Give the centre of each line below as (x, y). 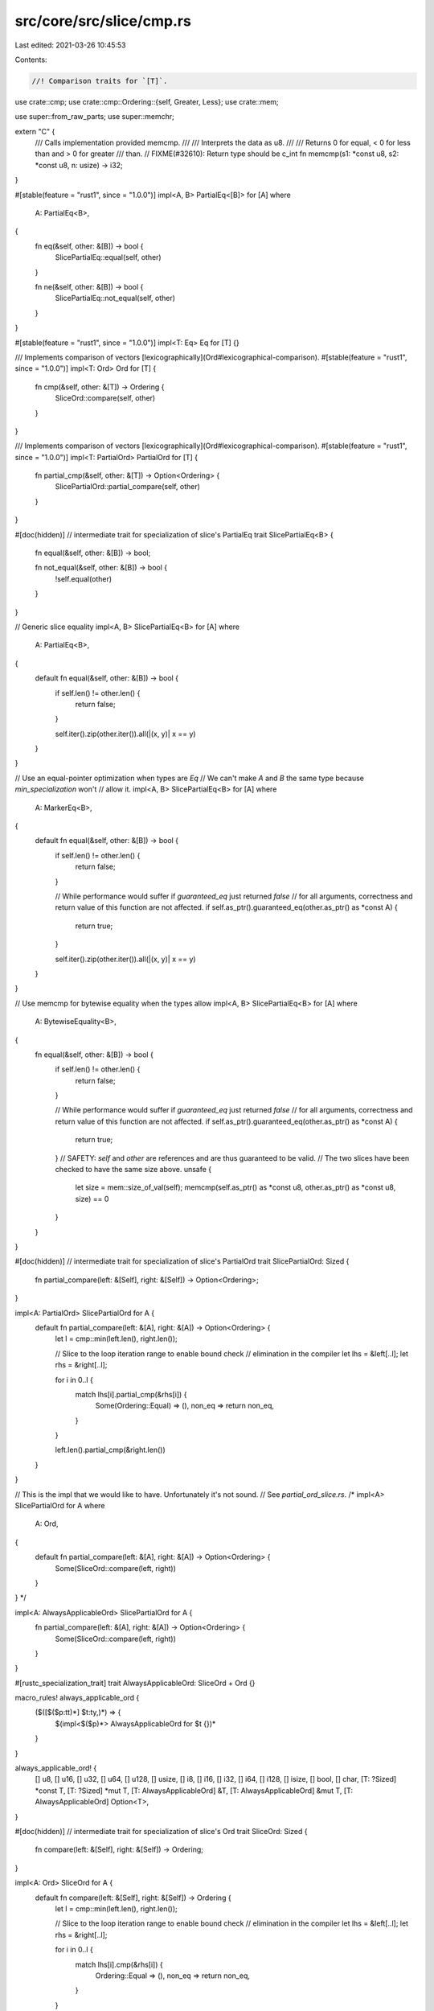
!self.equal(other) (84, 578)
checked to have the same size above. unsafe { (133, 1170)
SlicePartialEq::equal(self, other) (108, 257)
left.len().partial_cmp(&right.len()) (110, 1450)
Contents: (31, 60)
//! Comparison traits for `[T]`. (100, 81)
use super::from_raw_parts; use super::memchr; (94, 117)
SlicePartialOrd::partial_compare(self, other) (128, 487)
